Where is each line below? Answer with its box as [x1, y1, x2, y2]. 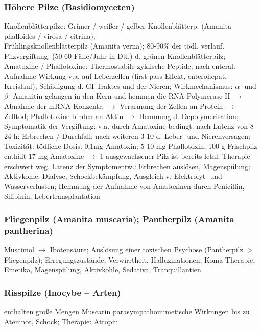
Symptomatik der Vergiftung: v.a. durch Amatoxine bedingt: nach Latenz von [4, 121, 248, 131]
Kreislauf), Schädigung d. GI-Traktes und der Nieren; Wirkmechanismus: [4, 80, 233, 91]
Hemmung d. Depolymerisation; [139, 110, 239, 121]
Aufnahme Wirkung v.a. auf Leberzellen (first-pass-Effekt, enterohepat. [4, 70, 227, 81]
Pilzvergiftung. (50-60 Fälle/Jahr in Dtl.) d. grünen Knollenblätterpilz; [4, 51, 226, 61]
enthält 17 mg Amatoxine [4, 150, 84, 161]
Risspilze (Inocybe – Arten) [4, 286, 121, 298]
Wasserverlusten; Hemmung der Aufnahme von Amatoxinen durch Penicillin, [4, 180, 245, 191]
